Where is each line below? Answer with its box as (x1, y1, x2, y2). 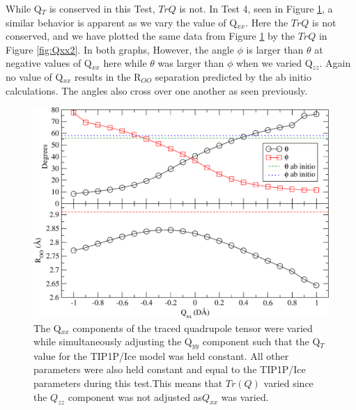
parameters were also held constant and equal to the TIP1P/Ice (33, 362, 306, 377)
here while (103, 56, 147, 70)
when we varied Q (235, 56, 313, 70)
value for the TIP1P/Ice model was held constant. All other (33, 348, 289, 363)
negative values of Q (6, 56, 92, 70)
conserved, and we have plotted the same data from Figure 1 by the (6, 29, 295, 43)
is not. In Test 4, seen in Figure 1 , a (179, 1, 333, 15)
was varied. (221, 389, 269, 404)
